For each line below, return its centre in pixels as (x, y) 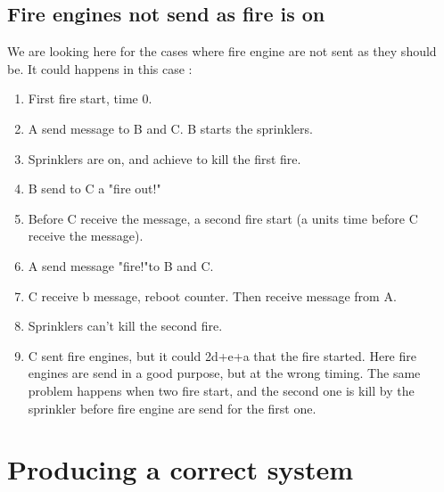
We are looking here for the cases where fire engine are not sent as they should (222, 51)
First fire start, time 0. (90, 98)
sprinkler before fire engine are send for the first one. (172, 408)
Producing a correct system (181, 469)
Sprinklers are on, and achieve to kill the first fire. (164, 158)
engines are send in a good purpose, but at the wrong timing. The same (224, 373)
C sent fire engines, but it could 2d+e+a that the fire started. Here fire (222, 355)
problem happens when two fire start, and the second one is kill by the (221, 390)
